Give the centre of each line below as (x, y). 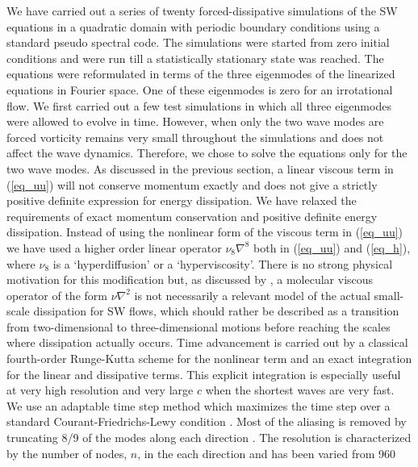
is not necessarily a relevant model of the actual (252, 295)
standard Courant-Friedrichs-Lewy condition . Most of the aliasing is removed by (207, 421)
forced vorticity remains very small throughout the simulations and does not (195, 137)
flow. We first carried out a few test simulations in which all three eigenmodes (199, 105)
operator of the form (57, 295)
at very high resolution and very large (100, 390)
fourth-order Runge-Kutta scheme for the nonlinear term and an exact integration (209, 359)
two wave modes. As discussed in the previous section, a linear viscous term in (200, 168)
